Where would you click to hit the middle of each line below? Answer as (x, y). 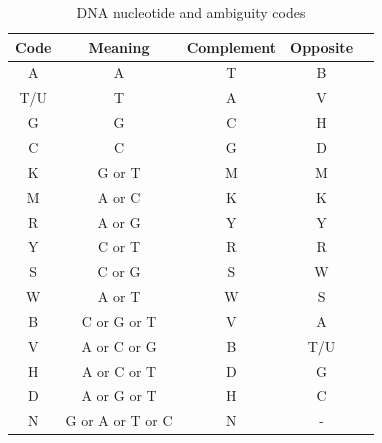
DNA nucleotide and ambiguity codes (191, 12)
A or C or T (119, 370)
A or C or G (119, 345)
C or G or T (119, 320)
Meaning (119, 46)
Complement (231, 46)
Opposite (322, 46)
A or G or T (119, 395)
